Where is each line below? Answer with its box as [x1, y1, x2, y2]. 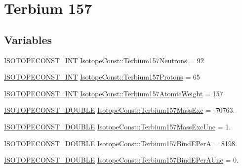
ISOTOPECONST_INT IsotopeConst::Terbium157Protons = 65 [4, 72, 200, 82]
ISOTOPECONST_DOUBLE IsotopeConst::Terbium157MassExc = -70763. [4, 105, 235, 115]
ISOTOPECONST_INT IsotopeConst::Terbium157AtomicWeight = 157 [4, 88, 223, 98]
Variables [4, 32, 52, 47]
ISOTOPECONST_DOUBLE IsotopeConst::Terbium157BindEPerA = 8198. [4, 138, 237, 148]
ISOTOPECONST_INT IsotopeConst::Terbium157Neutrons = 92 [4, 55, 204, 65]
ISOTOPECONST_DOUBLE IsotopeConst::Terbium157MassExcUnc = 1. [4, 121, 231, 131]
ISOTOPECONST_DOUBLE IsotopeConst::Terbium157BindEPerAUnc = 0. [4, 155, 239, 165]
